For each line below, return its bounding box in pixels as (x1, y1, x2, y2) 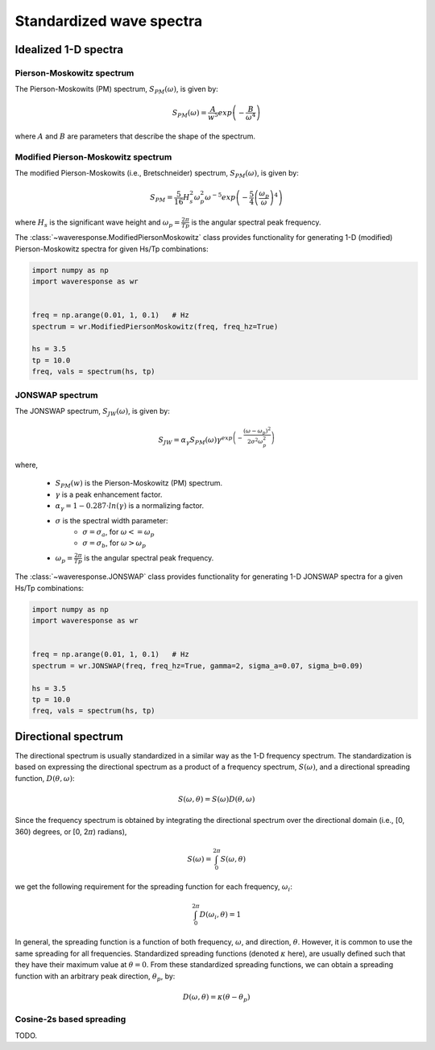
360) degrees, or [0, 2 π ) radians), (14, 826, 127, 837)
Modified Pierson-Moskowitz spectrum (14, 151, 172, 163)
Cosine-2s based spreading (14, 1014, 126, 1025)
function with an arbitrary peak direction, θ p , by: (14, 971, 176, 982)
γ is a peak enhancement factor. (55, 490, 163, 499)
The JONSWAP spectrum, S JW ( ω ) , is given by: (14, 407, 171, 418)
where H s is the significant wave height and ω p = (14, 217, 180, 229)
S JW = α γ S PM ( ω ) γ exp (158, 434, 233, 447)
